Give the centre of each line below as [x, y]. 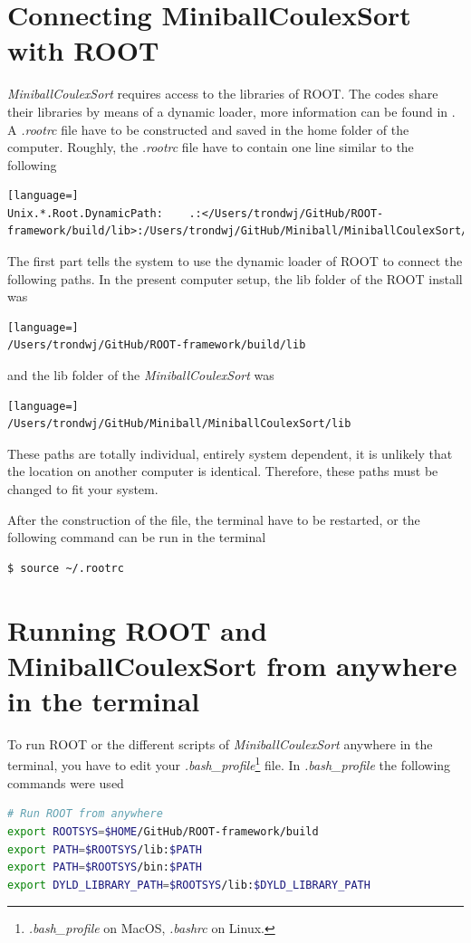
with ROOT [83, 50]
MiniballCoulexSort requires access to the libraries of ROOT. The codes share [223, 94]
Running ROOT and [137, 629]
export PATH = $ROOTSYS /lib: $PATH [105, 849]
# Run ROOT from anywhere [85, 814]
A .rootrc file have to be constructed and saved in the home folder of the [208, 129]
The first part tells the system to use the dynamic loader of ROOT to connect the [235, 261]
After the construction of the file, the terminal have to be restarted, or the [214, 519]
